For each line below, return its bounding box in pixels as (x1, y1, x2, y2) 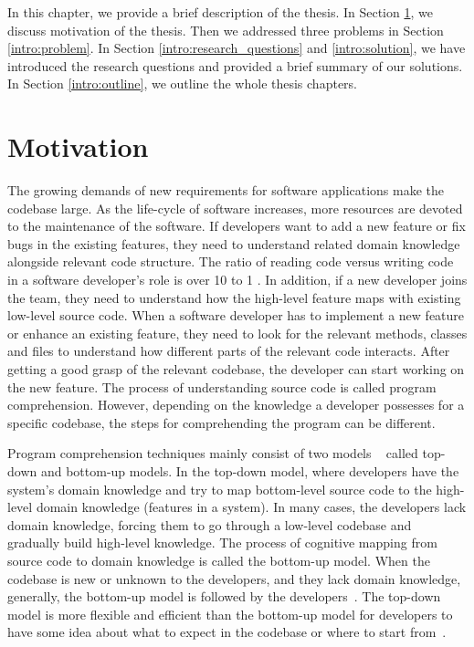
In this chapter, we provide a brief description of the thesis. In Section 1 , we (7, 3, 433, 21)
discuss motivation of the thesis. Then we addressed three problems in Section (7, 20, 444, 39)
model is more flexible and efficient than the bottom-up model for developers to (7, 604, 453, 623)
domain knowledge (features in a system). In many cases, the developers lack (36, 497, 467, 517)
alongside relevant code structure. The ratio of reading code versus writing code (7, 252, 454, 271)
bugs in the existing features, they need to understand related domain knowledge (7, 234, 460, 253)
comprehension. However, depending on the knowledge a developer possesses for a (7, 395, 465, 414)
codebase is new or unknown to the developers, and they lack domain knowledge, (7, 569, 461, 588)
